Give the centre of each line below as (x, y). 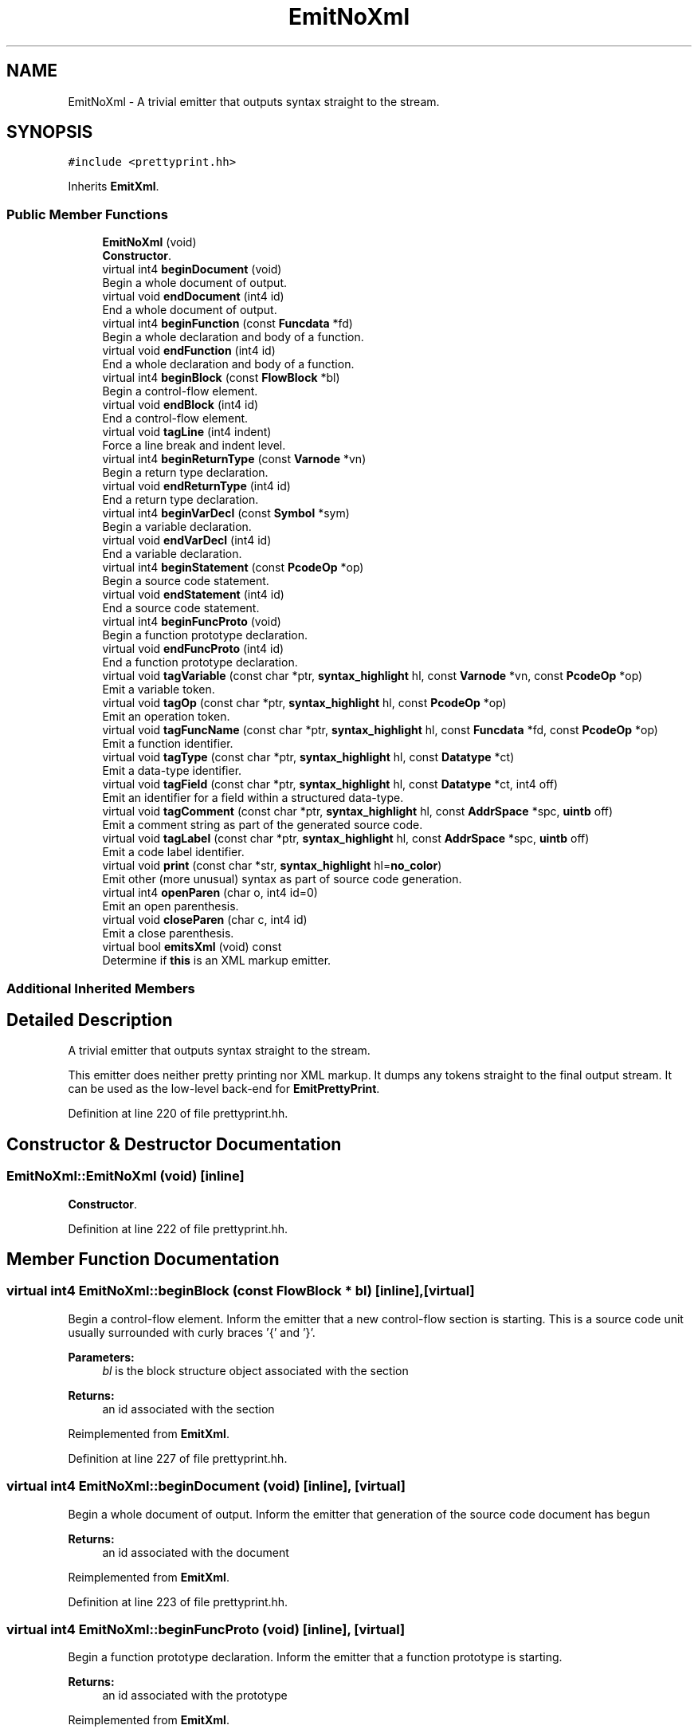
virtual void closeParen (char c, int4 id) (205, 920)
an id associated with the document (196, 1552)
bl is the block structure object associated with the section (255, 1370)
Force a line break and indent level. (194, 446)
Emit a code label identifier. (173, 852)
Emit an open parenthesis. (171, 906)
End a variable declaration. (172, 554)
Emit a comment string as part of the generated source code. (263, 825)
